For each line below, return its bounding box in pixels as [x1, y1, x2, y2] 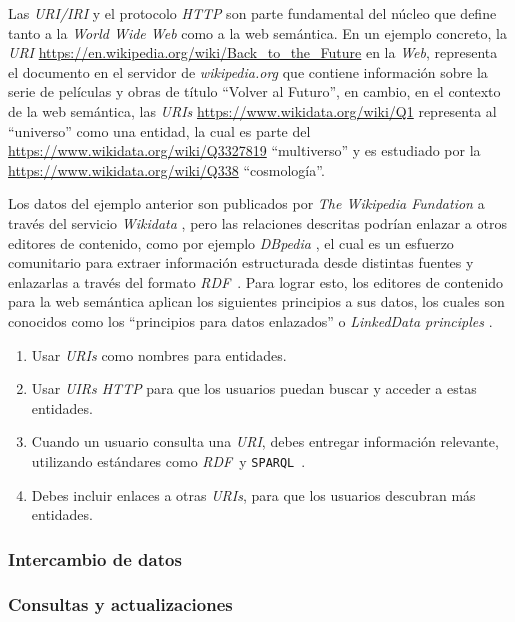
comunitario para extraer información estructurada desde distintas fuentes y [8, 252, 474, 273]
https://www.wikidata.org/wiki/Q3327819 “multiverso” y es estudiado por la [8, 140, 481, 161]
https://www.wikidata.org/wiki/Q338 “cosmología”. [8, 159, 325, 180]
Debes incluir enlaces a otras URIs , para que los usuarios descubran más [31, 484, 476, 505]
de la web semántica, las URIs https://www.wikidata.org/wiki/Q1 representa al [8, 100, 497, 121]
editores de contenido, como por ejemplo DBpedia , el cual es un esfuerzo [8, 232, 454, 253]
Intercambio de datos [8, 546, 182, 571]
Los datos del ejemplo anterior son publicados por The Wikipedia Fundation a [8, 193, 485, 214]
